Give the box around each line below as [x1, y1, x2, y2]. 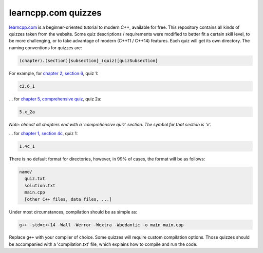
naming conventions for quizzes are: [9, 44, 82, 51]
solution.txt [24, 183, 56, 188]
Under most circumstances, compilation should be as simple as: [9, 209, 137, 214]
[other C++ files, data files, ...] [24, 196, 112, 202]
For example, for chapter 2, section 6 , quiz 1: [9, 70, 98, 76]
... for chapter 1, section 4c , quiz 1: [9, 131, 78, 136]
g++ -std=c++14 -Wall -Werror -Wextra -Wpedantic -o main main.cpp [19, 222, 184, 228]
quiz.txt [24, 176, 45, 181]
